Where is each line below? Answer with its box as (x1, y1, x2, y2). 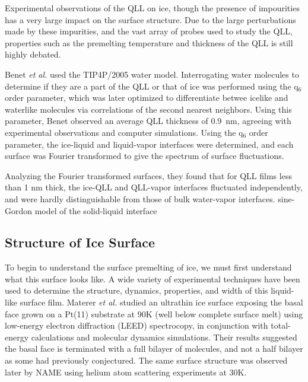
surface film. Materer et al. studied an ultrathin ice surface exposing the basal (20, 296, 303, 308)
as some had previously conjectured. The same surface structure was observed (5, 354, 288, 367)
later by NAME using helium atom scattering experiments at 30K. (5, 365, 247, 378)
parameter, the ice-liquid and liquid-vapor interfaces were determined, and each (5, 138, 294, 150)
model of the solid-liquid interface (34, 204, 157, 217)
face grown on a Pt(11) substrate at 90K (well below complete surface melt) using (5, 307, 303, 320)
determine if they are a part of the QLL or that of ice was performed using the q (5, 79, 299, 92)
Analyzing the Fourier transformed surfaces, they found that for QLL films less (5, 169, 292, 182)
